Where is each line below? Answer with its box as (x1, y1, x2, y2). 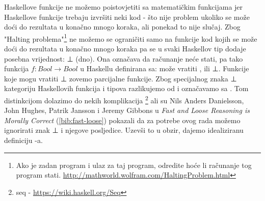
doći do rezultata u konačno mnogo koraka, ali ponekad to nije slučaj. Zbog (4, 21, 241, 32)
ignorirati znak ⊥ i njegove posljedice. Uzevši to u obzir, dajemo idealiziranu (4, 125, 244, 135)
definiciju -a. (4, 135, 43, 146)
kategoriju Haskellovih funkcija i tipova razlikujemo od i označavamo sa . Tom (4, 83, 249, 94)
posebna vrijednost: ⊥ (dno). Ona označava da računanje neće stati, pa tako (4, 53, 243, 64)
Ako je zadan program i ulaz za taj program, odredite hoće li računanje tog (16, 159, 252, 170)
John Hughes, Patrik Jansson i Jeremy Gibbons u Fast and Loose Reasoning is (4, 105, 250, 116)
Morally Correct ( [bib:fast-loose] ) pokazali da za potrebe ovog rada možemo (4, 114, 241, 125)
